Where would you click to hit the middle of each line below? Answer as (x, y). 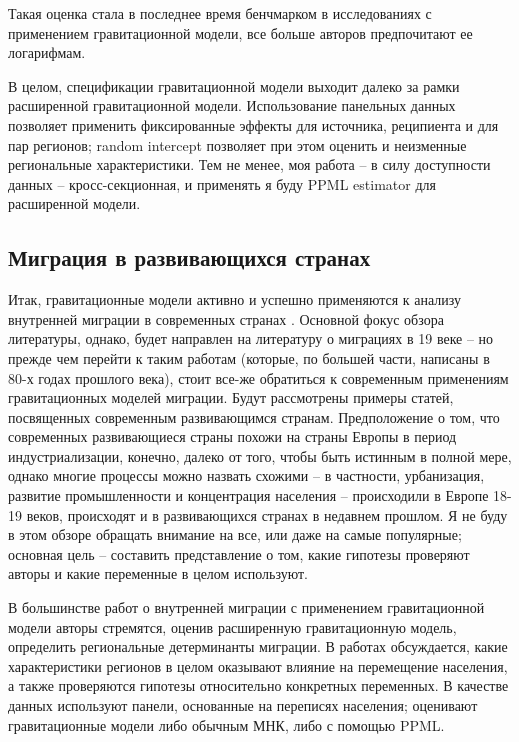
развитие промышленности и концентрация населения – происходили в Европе (248, 495)
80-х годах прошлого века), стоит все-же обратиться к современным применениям (258, 377)
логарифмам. (47, 52)
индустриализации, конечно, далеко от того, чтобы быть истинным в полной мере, (260, 455)
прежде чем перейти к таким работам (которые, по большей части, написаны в (249, 357)
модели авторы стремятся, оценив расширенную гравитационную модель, (232, 626)
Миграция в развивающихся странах (189, 257)
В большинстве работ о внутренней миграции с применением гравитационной (246, 607)
